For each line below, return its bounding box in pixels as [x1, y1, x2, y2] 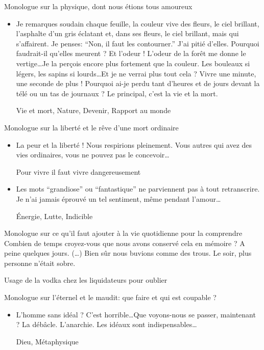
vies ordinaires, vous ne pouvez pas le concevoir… [16, 149, 170, 160]
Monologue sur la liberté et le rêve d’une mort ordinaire [4, 122, 179, 132]
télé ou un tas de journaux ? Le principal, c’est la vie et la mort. [16, 88, 218, 98]
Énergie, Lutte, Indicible [16, 210, 93, 221]
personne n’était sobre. [4, 257, 76, 268]
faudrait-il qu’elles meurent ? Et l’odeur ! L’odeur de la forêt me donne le [16, 48, 246, 59]
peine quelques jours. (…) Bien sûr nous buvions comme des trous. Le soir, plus [4, 248, 252, 258]
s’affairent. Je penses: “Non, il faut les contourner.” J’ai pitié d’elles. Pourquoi [16, 38, 259, 48]
